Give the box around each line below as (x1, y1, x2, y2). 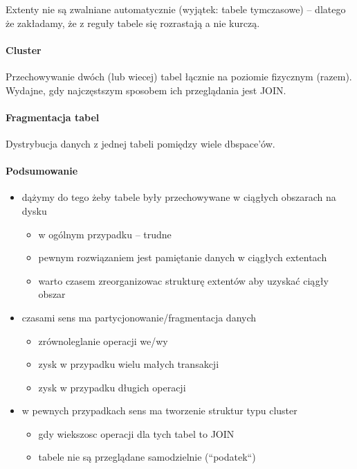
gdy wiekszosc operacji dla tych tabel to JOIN (38, 426, 235, 441)
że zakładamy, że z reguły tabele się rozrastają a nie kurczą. (6, 15, 260, 30)
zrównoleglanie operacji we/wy (38, 333, 168, 348)
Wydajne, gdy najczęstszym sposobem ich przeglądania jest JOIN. (6, 82, 286, 97)
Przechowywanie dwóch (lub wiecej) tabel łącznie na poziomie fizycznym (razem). (6, 69, 352, 83)
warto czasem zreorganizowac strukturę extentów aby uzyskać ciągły (38, 273, 329, 287)
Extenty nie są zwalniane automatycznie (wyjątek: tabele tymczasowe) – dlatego (6, 2, 346, 16)
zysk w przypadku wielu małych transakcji (38, 357, 219, 371)
